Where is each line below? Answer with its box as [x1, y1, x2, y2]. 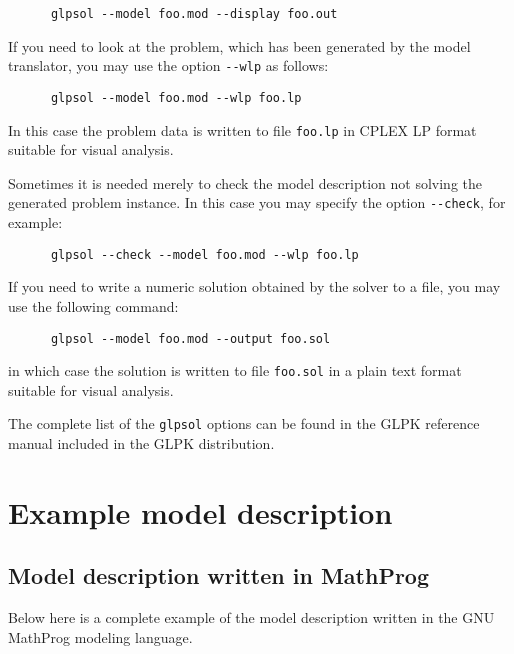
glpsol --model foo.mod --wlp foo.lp [50, 90, 302, 105]
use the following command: [8, 295, 179, 316]
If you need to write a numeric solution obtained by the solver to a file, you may [8, 276, 501, 297]
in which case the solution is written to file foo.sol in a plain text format [8, 360, 462, 381]
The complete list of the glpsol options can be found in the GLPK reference [8, 413, 480, 434]
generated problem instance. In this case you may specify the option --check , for [8, 192, 506, 213]
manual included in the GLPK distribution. [8, 433, 275, 454]
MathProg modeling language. [8, 626, 193, 647]
